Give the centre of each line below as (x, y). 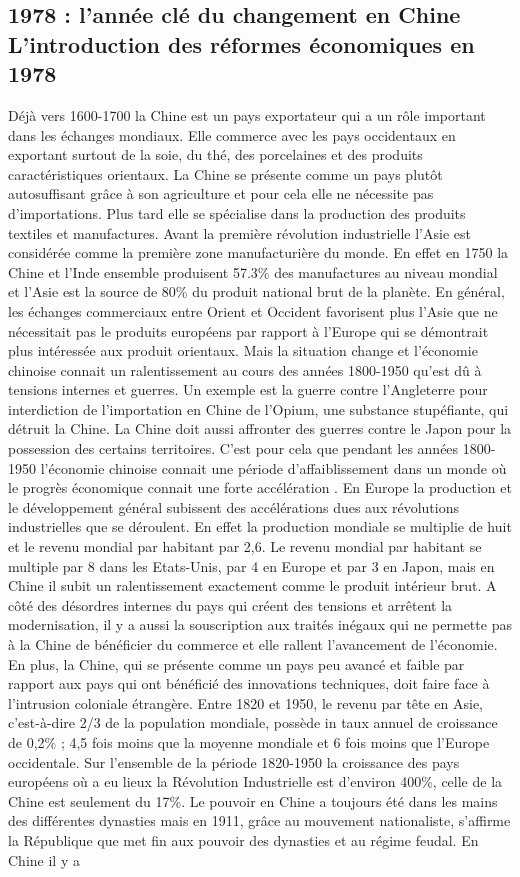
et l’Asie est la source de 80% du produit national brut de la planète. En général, (256, 291)
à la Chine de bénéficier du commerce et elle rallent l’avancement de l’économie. (253, 644)
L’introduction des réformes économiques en (241, 43)
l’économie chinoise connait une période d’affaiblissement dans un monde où (273, 467)
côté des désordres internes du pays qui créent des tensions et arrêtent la (230, 604)
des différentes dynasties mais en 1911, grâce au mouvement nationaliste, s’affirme (259, 820)
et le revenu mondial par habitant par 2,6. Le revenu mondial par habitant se (245, 546)
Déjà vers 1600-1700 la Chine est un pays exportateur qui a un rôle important (247, 114)
